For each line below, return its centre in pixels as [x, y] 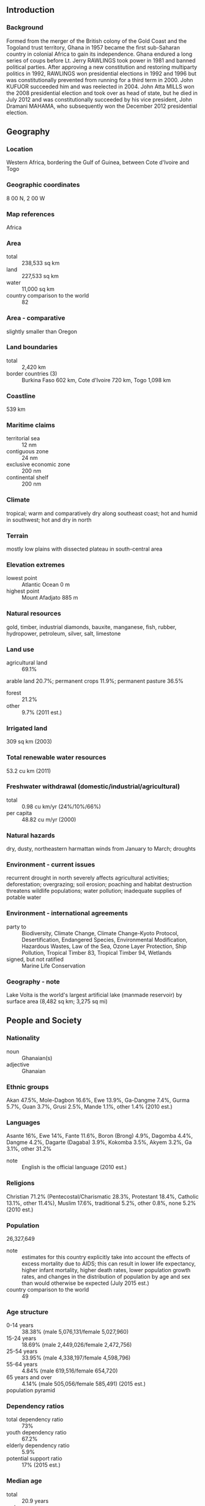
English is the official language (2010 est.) [74, 1167]
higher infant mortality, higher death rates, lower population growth [106, 1270]
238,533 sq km [41, 263]
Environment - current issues [51, 865]
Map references [31, 214]
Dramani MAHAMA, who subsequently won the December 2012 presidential [102, 106]
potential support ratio [34, 1459]
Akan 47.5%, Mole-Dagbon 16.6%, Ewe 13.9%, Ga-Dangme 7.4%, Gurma [98, 1100]
